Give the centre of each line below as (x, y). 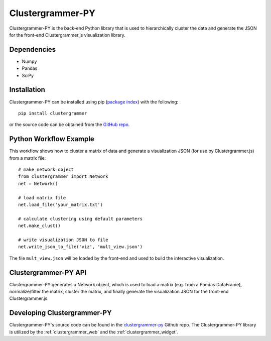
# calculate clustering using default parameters (81, 219)
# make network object (46, 169)
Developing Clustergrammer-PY (61, 313)
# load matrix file (42, 198)
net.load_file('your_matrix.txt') (60, 204)
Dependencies (33, 49)
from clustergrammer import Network (63, 177)
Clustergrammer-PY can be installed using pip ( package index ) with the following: (94, 102)
